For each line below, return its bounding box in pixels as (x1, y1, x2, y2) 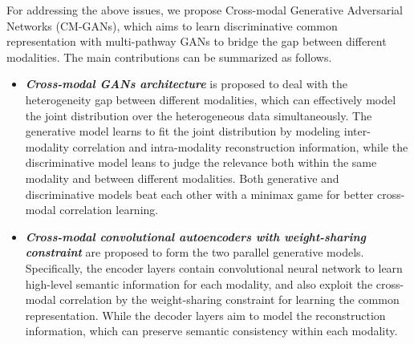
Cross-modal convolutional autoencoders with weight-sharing (25, 228, 366, 245)
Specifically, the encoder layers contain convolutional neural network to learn (25, 259, 403, 276)
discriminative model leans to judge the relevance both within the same (25, 154, 377, 171)
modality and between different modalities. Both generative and (25, 169, 339, 186)
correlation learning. (59, 201, 159, 218)
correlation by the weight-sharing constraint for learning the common (59, 291, 400, 308)
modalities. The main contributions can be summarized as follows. (6, 48, 332, 65)
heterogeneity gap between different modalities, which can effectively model (25, 91, 396, 107)
